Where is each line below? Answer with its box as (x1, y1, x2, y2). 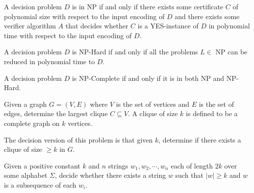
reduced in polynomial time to (4, 56, 95, 66)
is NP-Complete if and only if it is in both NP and (72, 72, 225, 83)
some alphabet (4, 170, 48, 180)
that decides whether (65, 21, 128, 31)
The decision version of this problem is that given (4, 134, 153, 145)
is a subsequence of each (4, 179, 76, 190)
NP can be (215, 47, 248, 57)
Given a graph (4, 98, 47, 109)
